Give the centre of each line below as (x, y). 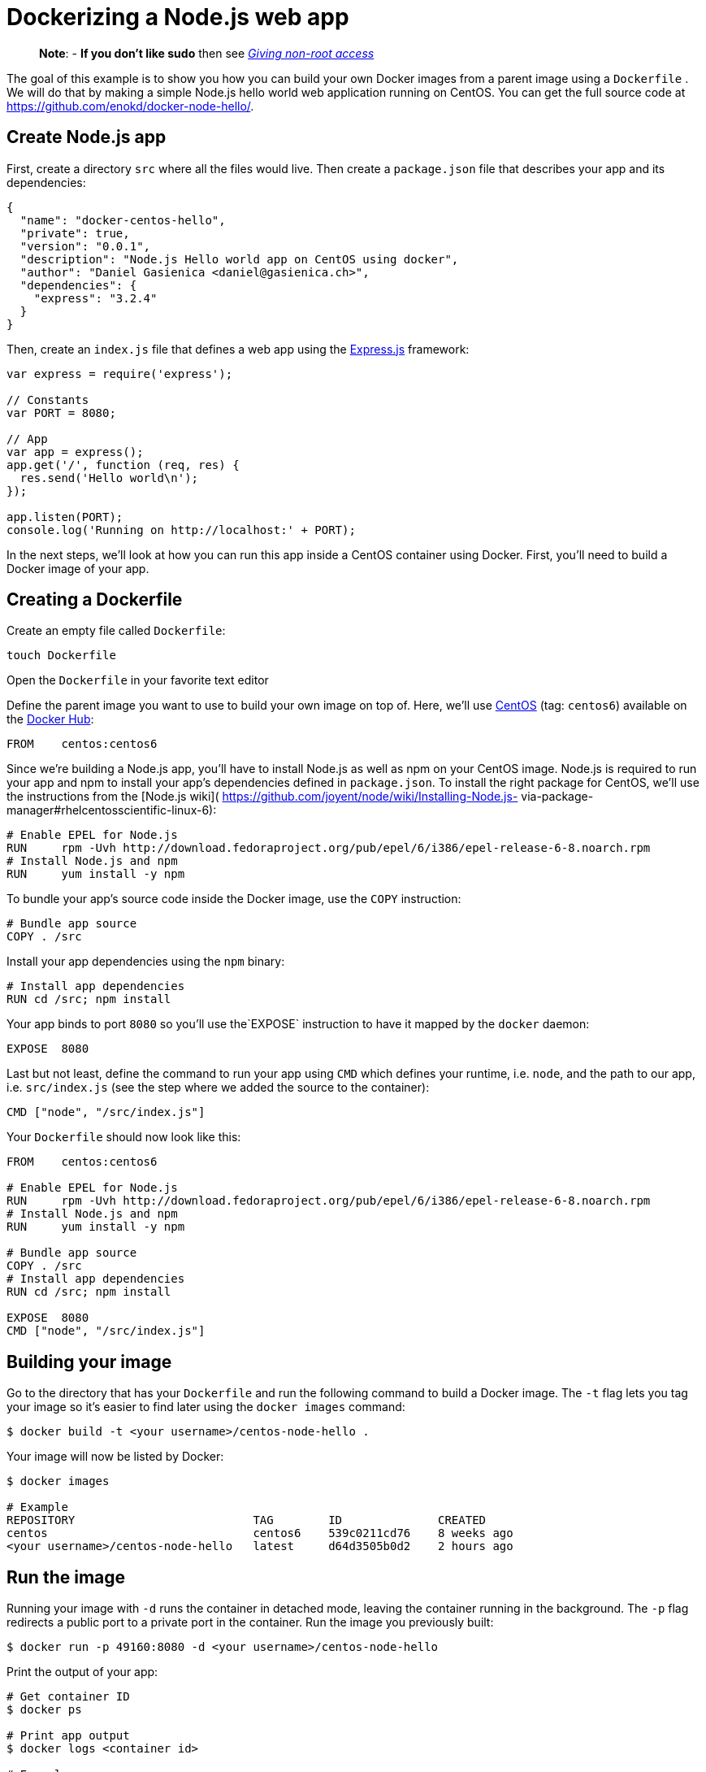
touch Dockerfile (61, 656)
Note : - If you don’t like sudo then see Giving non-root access (207, 53)
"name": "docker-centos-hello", (123, 220)
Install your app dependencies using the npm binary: (146, 962)
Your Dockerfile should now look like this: (124, 1137)
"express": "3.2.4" (95, 298)
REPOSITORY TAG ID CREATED (247, 1520)
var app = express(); (75, 452)
